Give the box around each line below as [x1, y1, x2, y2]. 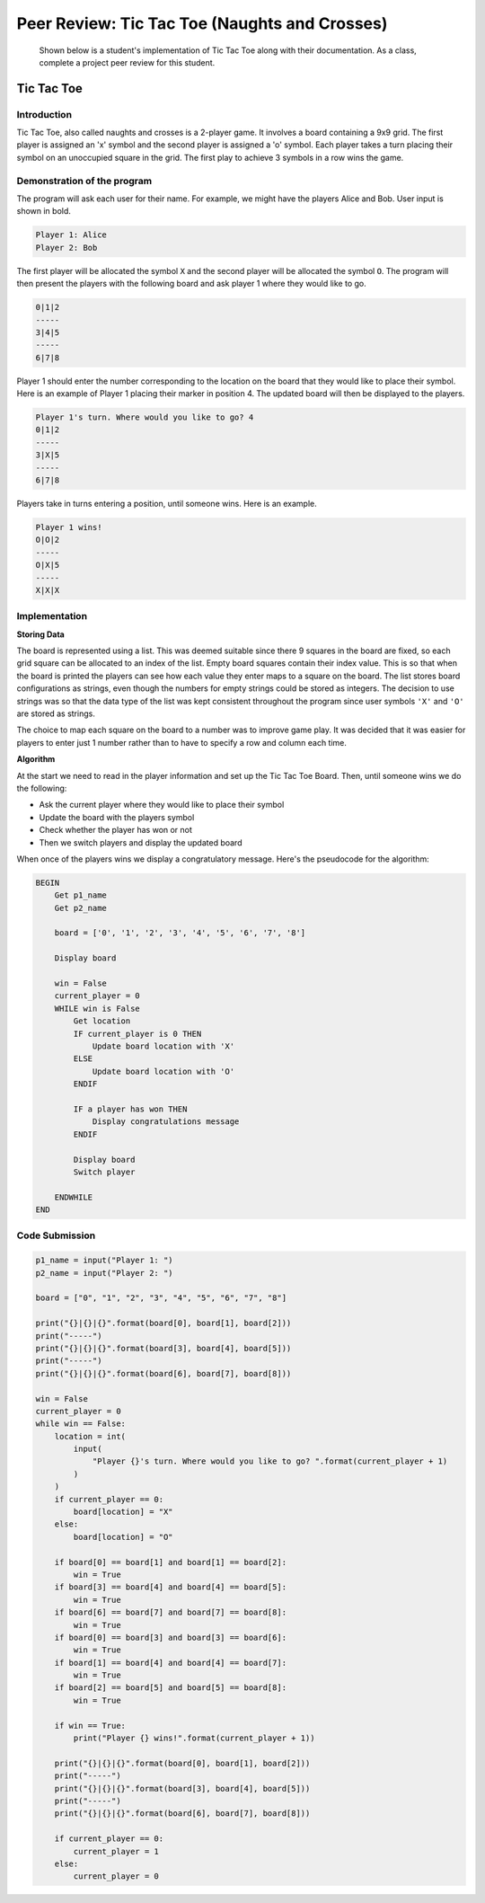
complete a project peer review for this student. [39, 57, 216, 67]
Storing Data [16, 629, 65, 640]
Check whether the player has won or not [39, 825, 193, 836]
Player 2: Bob [35, 243, 98, 252]
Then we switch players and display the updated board [39, 836, 242, 848]
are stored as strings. [16, 708, 96, 719]
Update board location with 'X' [92, 1040, 235, 1051]
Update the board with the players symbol [39, 811, 195, 822]
